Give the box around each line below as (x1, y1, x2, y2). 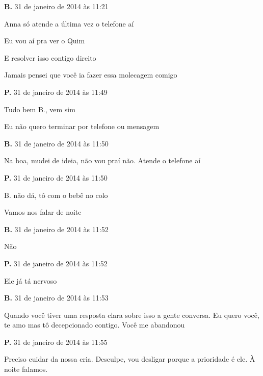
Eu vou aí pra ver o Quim (4, 35, 85, 46)
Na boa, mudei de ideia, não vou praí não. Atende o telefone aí (4, 155, 201, 166)
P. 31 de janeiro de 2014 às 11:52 (4, 258, 108, 268)
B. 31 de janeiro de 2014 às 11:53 (4, 292, 109, 303)
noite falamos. (4, 364, 48, 374)
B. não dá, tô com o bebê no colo (4, 189, 108, 200)
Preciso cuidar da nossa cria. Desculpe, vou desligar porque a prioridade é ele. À (4, 354, 255, 364)
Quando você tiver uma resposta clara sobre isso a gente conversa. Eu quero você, (4, 309, 259, 320)
